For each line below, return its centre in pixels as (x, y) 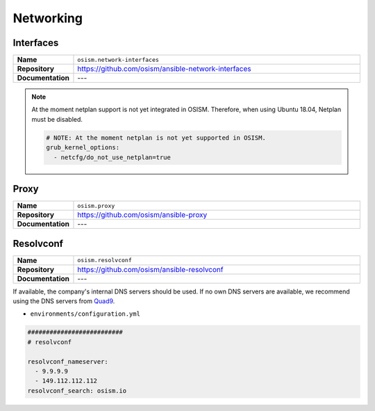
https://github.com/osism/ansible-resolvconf (150, 269)
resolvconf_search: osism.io (77, 390)
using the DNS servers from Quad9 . (64, 301)
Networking (48, 18)
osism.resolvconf (105, 260)
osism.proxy (96, 205)
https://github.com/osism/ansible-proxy (142, 215)
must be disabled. (57, 119)
